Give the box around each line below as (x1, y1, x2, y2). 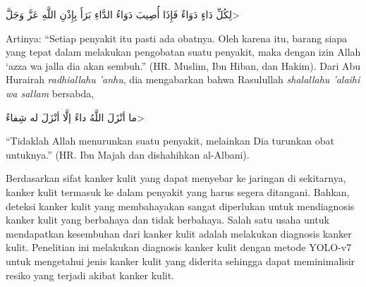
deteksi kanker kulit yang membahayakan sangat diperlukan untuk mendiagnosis (6, 198, 355, 213)
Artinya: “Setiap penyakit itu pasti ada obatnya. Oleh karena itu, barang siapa (6, 30, 348, 45)
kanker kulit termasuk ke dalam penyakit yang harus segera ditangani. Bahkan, (6, 184, 350, 199)
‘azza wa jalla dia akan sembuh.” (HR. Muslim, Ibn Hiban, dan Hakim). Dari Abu (6, 58, 361, 73)
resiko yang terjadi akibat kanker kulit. (6, 267, 175, 282)
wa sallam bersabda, (6, 85, 94, 100)
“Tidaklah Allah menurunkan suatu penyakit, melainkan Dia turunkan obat (6, 133, 334, 148)
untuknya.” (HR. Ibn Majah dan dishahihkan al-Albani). (6, 147, 250, 161)
